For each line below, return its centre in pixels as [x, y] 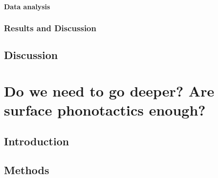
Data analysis [27, 6]
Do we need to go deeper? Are [109, 91]
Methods [27, 169]
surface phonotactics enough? [105, 110]
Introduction [37, 141]
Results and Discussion [50, 28]
